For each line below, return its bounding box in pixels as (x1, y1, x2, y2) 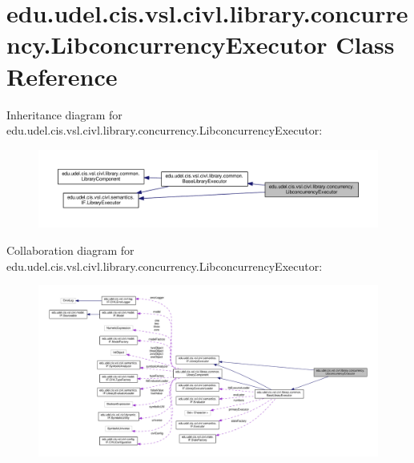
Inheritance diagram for (6, 106, 123, 123)
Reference (6, 59, 118, 92)
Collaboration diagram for (6, 242, 135, 258)
